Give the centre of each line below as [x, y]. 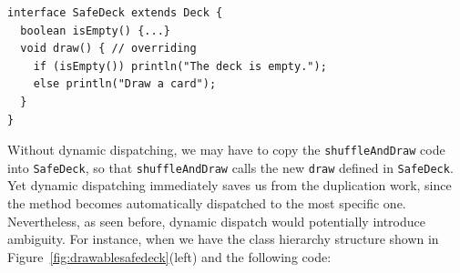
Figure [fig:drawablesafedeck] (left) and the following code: [169, 256]
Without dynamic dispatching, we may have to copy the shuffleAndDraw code [226, 150]
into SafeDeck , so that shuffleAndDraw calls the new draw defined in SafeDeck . [230, 167]
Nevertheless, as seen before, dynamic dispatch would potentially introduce [217, 221]
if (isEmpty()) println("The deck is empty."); [180, 66]
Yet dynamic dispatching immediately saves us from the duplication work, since [230, 185]
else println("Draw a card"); [125, 84]
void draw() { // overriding [108, 49]
